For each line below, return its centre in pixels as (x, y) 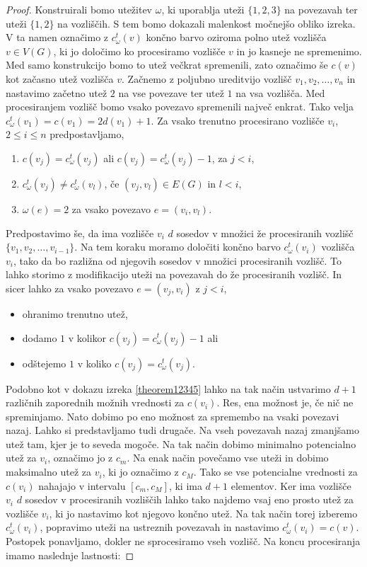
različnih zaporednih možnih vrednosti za (95, 402)
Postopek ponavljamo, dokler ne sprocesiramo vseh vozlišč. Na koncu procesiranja (183, 541)
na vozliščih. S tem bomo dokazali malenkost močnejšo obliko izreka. (206, 23)
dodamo (40, 337)
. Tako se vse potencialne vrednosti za (275, 472)
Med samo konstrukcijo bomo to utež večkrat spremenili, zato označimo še (167, 65)
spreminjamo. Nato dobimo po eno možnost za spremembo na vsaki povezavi (173, 416)
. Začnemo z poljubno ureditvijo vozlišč (207, 78)
